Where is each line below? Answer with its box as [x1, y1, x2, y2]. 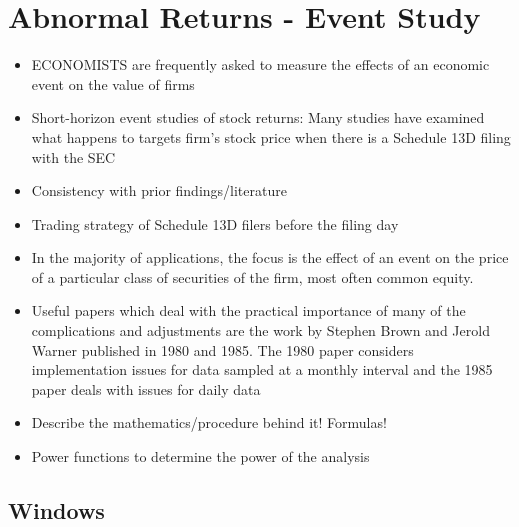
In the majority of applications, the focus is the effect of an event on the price [31, 247, 509, 268]
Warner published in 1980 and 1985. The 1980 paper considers [31, 339, 414, 360]
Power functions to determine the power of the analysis [31, 446, 370, 467]
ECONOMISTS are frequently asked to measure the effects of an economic [31, 54, 490, 75]
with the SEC [31, 146, 116, 167]
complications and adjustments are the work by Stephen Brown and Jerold [31, 320, 490, 341]
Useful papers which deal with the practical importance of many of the [31, 300, 466, 321]
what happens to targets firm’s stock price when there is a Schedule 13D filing [31, 126, 511, 147]
